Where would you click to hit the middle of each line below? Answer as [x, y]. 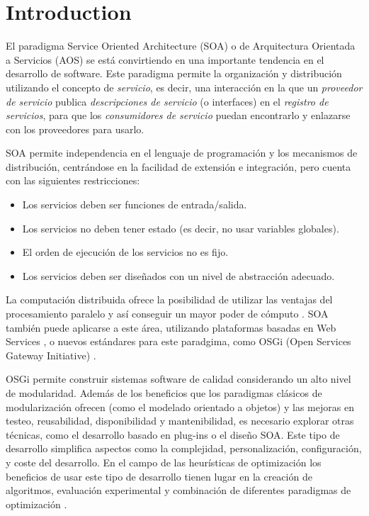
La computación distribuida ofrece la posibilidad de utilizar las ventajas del [169, 299]
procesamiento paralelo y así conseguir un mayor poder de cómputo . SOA [167, 314]
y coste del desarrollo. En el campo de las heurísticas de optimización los [164, 462]
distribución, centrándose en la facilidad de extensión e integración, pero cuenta [178, 166]
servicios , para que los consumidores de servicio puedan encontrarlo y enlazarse [178, 115]
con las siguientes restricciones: [73, 180]
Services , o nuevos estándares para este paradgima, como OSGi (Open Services [178, 341]
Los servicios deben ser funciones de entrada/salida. [135, 204]
